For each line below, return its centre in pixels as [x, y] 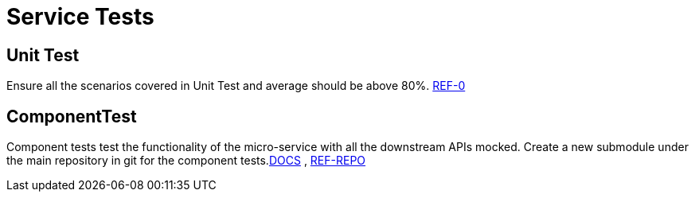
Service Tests [80, 17]
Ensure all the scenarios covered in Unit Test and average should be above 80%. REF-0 [236, 86]
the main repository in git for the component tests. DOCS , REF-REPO [186, 161]
